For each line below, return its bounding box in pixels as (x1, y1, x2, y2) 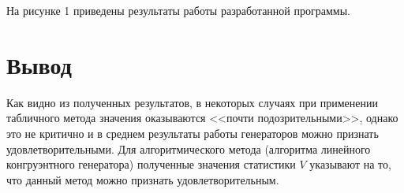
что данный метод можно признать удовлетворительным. (6, 171, 279, 187)
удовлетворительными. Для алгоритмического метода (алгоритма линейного (6, 140, 371, 157)
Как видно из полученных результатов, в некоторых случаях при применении (6, 94, 378, 110)
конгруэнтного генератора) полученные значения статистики (6, 156, 296, 173)
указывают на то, (309, 156, 391, 173)
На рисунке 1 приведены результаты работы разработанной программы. (6, 2, 350, 18)
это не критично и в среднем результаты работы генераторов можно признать (6, 124, 379, 141)
